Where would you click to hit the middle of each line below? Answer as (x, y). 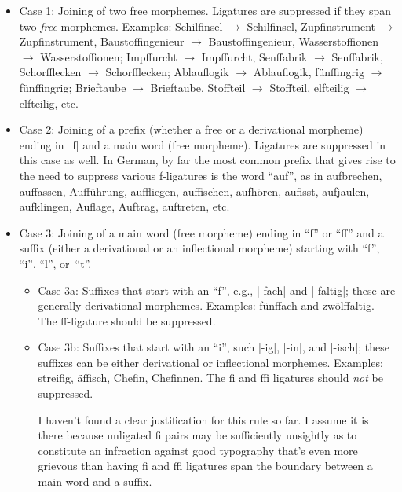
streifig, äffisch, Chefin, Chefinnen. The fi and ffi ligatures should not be (210, 378)
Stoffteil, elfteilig (309, 87)
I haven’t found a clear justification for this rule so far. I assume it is (203, 419)
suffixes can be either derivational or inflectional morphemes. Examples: (210, 362)
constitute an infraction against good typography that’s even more (198, 450)
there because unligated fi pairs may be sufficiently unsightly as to (197, 435)
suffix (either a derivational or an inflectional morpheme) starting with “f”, (199, 248)
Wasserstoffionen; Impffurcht (109, 56)
